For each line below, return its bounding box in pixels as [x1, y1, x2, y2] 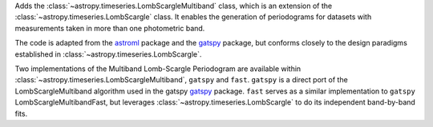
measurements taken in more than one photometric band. [14, 23, 205, 33]
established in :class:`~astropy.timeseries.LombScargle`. [14, 49, 202, 59]
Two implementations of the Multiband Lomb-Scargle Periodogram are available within [14, 64, 301, 73]
